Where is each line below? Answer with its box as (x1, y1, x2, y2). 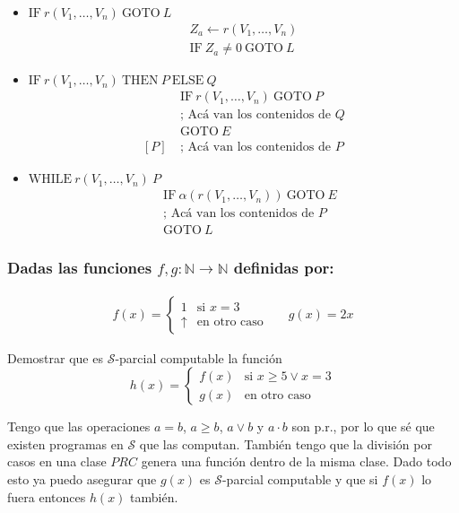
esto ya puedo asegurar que (7, 469, 157, 488)
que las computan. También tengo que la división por (139, 434, 432, 453)
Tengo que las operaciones (7, 417, 151, 436)
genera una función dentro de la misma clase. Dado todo (141, 452, 452, 471)
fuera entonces (7, 487, 86, 506)
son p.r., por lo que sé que (291, 417, 435, 436)
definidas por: (233, 256, 334, 279)
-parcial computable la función (115, 348, 282, 367)
